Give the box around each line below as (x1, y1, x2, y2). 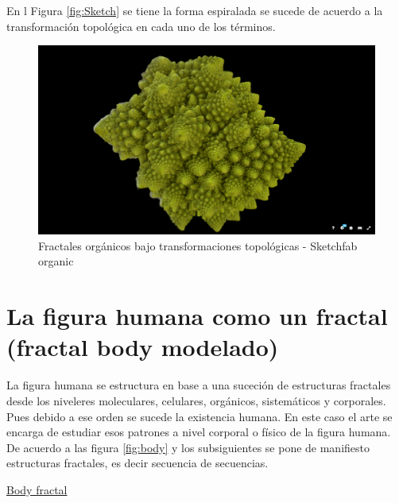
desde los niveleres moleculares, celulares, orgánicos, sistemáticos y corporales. (6, 392, 386, 408)
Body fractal (6, 481, 68, 497)
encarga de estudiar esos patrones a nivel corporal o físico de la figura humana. (6, 424, 391, 440)
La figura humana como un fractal (6, 300, 388, 332)
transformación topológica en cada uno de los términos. (6, 17, 276, 34)
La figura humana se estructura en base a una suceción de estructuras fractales (6, 377, 391, 393)
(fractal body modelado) (6, 331, 279, 363)
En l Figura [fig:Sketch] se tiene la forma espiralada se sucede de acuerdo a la (6, 2, 383, 18)
